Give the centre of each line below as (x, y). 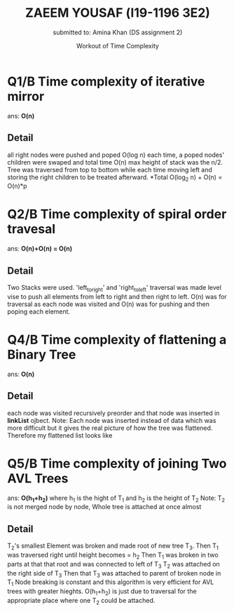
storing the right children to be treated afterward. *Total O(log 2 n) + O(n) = (115, 178)
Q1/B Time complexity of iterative (106, 81)
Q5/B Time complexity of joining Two (117, 463)
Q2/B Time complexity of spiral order (117, 214)
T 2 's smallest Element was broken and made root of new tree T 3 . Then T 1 (113, 546)
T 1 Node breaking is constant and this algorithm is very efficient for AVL (111, 583)
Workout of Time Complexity (118, 46)
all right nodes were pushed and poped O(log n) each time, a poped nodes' (116, 155)
